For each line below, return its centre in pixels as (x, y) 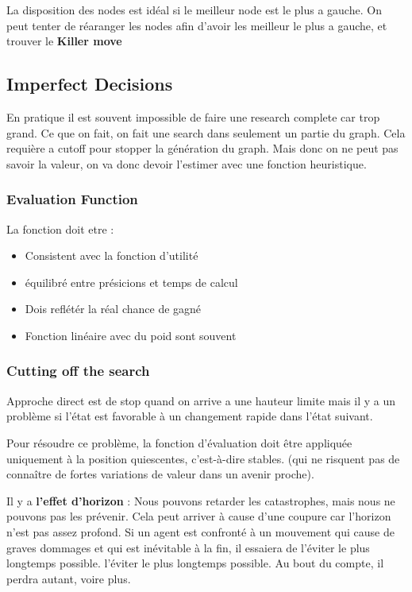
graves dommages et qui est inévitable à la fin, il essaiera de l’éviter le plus (188, 547)
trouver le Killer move (64, 41)
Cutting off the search (78, 371)
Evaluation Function (72, 199)
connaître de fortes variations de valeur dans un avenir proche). (160, 474)
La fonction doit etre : (60, 228)
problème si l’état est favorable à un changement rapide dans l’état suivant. (190, 416)
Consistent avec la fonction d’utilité (112, 255)
